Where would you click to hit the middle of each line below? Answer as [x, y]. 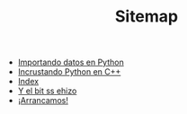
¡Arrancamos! [43, 101]
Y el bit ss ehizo [47, 91]
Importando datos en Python [71, 62]
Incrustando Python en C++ [69, 72]
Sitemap [147, 17]
